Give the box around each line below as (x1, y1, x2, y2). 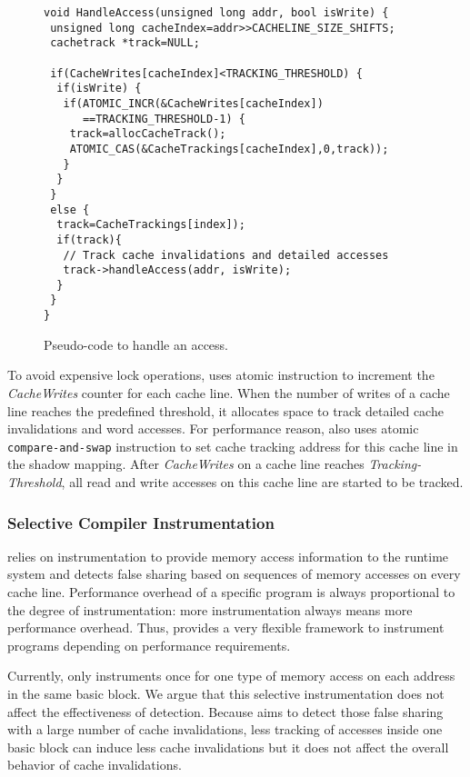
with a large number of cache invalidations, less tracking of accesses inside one (7, 720, 443, 739)
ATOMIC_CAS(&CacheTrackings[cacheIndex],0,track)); (69, 142, 389, 155)
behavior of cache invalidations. (7, 755, 182, 774)
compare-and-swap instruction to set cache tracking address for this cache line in (7, 436, 458, 455)
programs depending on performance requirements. (7, 635, 291, 654)
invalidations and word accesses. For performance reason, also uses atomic (7, 419, 419, 438)
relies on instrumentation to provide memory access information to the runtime (7, 546, 449, 565)
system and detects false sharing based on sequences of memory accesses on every (7, 564, 461, 583)
